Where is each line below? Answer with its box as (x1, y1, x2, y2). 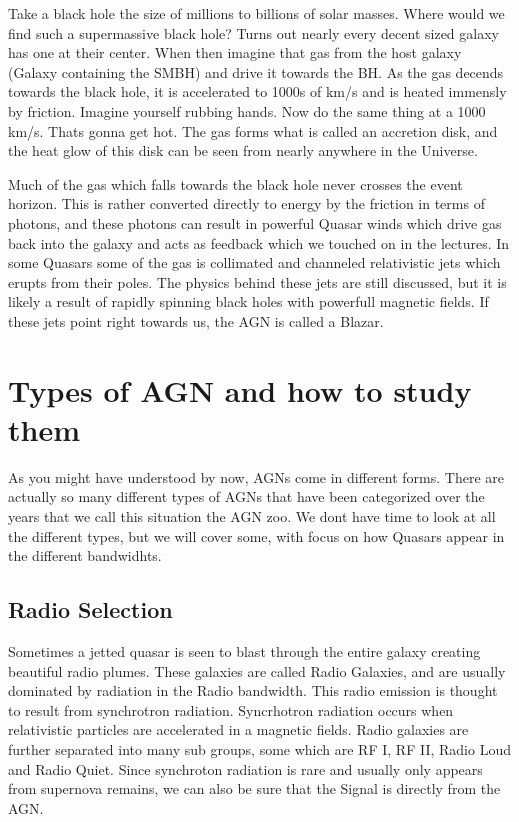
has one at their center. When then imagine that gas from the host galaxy (8, 42, 462, 63)
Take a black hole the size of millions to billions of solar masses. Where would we (8, 3, 505, 23)
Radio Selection (8, 594, 173, 625)
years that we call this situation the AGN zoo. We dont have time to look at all (8, 506, 496, 526)
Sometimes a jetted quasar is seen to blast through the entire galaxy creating (8, 640, 481, 661)
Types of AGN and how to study (8, 369, 472, 410)
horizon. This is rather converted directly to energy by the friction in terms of (8, 193, 485, 214)
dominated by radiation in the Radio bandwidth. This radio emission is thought (8, 680, 498, 701)
